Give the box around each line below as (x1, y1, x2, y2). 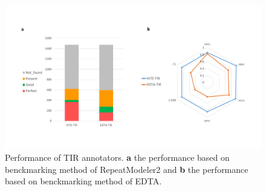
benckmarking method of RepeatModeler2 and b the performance (5, 163, 248, 175)
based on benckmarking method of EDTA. (5, 175, 162, 187)
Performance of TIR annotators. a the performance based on (5, 151, 230, 164)
